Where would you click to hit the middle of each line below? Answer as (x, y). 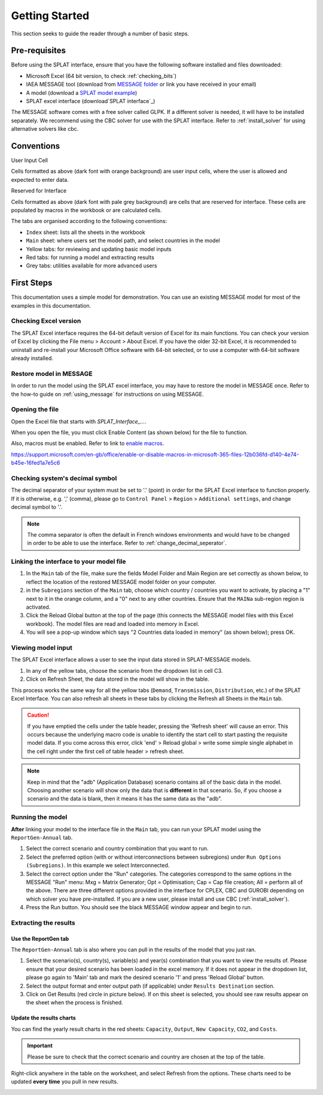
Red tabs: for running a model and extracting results (90, 257)
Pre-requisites (38, 51)
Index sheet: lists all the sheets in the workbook (86, 232)
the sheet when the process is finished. (74, 1003)
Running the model (39, 817)
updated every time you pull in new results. (65, 1082)
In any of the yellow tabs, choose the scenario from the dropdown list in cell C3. (124, 670)
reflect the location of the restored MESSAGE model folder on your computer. (121, 582)
